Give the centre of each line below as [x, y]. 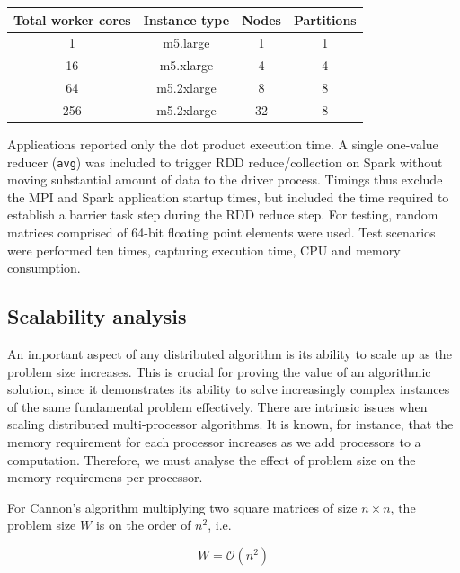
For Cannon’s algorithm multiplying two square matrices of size [182, 507]
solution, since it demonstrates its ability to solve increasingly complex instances [229, 389]
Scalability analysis [97, 316]
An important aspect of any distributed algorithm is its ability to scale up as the [230, 353]
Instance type [186, 19]
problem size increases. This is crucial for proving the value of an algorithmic [219, 371]
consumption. [44, 268]
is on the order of [143, 525]
